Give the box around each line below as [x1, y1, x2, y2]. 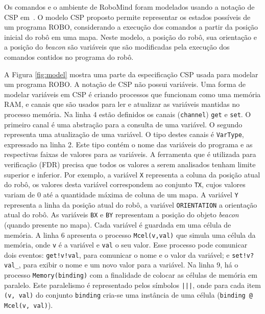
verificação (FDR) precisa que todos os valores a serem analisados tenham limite [4, 159, 256, 170]
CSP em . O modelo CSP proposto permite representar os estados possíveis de [4, 11, 251, 22]
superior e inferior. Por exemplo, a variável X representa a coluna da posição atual [4, 169, 260, 180]
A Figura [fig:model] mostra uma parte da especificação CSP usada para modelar [4, 69, 258, 79]
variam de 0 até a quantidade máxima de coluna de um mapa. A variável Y [4, 189, 238, 199]
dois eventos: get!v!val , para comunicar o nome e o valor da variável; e [4, 249, 230, 260]
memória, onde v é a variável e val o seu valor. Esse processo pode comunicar [4, 239, 248, 250]
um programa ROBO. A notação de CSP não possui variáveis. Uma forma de [4, 79, 246, 89]
